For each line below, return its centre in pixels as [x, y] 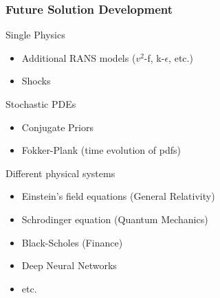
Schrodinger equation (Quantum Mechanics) [115, 219]
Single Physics [35, 35]
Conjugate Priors [57, 127]
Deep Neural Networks [69, 265]
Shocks [36, 81]
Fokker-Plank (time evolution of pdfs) [101, 150]
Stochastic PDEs [41, 104]
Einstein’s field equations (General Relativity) [118, 196]
